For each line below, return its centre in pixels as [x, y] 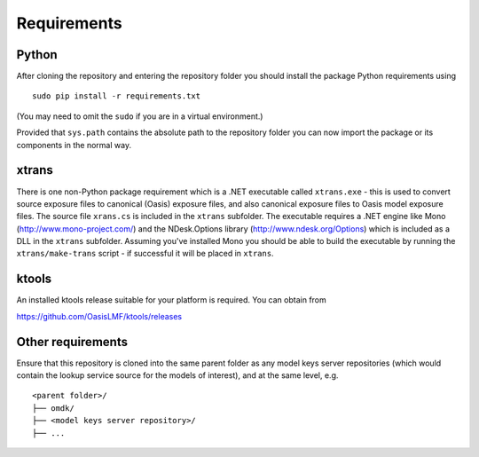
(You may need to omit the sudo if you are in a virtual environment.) [140, 116]
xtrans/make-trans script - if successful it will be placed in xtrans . [145, 254]
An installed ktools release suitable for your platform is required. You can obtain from [172, 300]
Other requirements [72, 342]
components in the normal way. [74, 145]
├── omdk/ [53, 408]
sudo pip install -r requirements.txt [117, 96]
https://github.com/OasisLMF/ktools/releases [99, 316]
